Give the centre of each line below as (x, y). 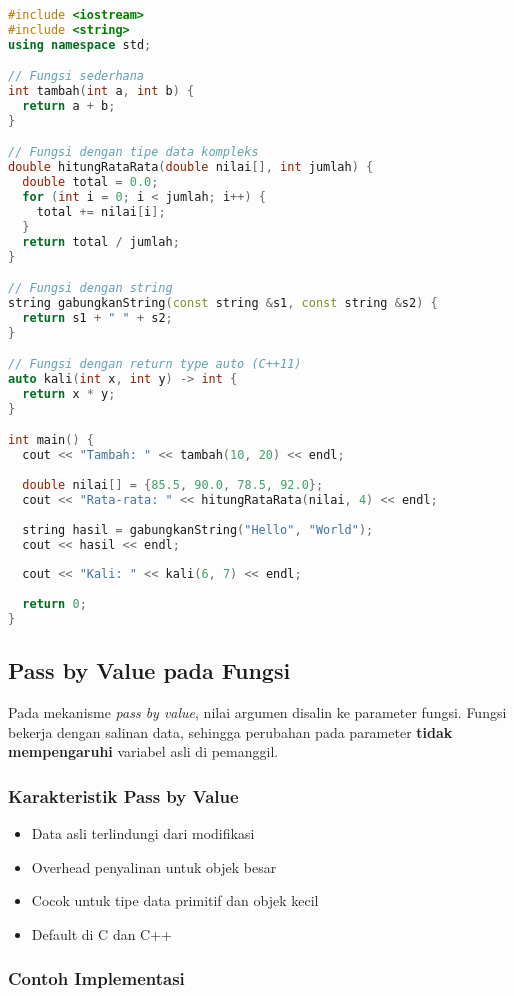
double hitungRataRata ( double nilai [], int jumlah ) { (191, 167)
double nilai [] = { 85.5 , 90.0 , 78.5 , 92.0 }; (173, 485)
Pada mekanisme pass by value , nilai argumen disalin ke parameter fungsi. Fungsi (257, 711)
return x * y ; (69, 394)
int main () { (51, 440)
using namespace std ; (80, 44)
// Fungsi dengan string (90, 288)
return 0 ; (54, 604)
